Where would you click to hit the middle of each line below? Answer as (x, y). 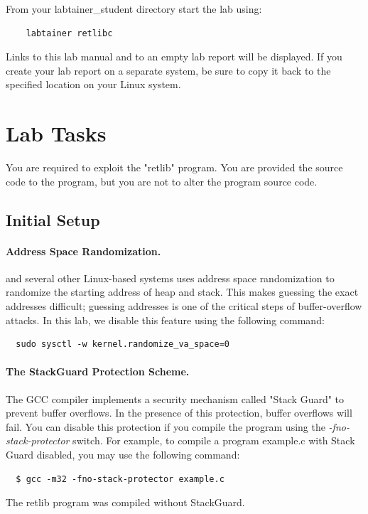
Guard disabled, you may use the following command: (123, 454)
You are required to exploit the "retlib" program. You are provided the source (174, 167)
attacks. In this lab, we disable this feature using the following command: (165, 320)
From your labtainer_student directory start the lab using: (134, 9)
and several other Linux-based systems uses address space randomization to (170, 278)
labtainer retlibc (69, 33)
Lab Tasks (56, 133)
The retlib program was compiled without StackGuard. (125, 502)
